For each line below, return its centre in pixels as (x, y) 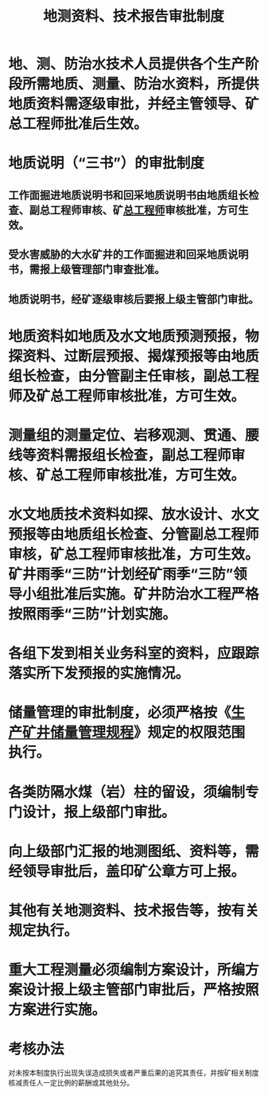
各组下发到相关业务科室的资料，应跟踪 (134, 653)
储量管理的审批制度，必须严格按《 (120, 713)
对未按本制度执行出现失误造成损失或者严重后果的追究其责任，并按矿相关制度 (134, 1073)
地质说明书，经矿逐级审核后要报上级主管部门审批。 (134, 299)
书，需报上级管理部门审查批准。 (87, 270)
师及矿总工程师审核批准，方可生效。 (127, 396)
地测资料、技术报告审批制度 (133, 16)
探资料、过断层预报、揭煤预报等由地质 (134, 356)
